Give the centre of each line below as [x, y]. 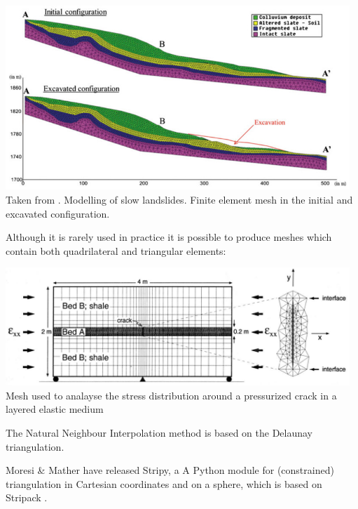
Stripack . [27, 497]
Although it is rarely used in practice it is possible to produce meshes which [169, 237]
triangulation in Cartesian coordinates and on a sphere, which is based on [164, 483]
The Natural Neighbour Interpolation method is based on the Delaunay [159, 433]
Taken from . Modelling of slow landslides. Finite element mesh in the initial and [179, 199]
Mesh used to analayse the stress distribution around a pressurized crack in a [171, 395]
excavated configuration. [58, 213]
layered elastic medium [55, 409]
